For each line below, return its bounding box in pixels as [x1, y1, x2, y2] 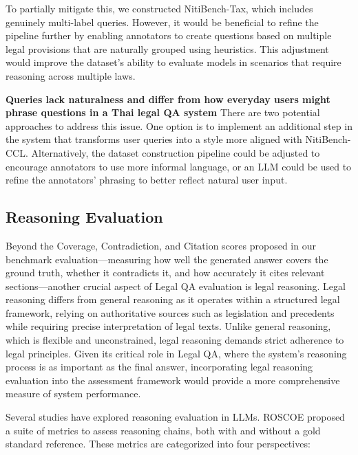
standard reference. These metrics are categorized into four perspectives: [6, 436, 310, 451]
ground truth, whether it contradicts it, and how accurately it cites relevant [6, 265, 325, 280]
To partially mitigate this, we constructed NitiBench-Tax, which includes [6, 1, 313, 15]
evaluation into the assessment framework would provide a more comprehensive [6, 373, 340, 387]
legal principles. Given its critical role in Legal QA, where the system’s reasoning [6, 346, 347, 360]
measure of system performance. [6, 386, 141, 401]
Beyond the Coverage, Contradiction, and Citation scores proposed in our [6, 238, 316, 252]
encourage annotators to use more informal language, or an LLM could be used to [6, 159, 352, 173]
